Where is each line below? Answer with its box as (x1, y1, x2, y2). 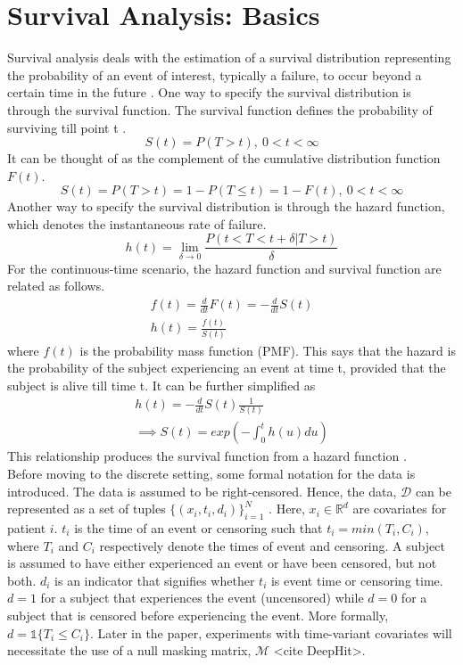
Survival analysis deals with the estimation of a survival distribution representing (7, 48, 451, 67)
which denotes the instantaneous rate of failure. (7, 214, 267, 233)
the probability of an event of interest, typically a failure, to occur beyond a (7, 65, 422, 84)
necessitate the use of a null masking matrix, (7, 641, 252, 660)
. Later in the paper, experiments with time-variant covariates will (89, 623, 452, 642)
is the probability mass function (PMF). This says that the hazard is (79, 341, 456, 359)
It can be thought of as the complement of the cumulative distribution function (7, 149, 441, 168)
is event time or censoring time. (270, 571, 443, 589)
